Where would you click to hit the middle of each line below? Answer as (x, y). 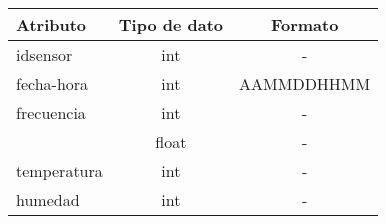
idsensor (44, 54)
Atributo (51, 24)
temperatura (59, 170)
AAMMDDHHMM (305, 83)
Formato (304, 24)
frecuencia (51, 112)
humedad (48, 199)
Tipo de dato (171, 24)
